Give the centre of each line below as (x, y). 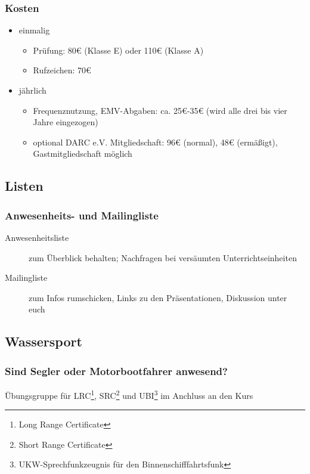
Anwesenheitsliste (37, 237)
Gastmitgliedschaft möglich (83, 154)
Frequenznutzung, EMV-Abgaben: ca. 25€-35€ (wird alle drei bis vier (160, 110)
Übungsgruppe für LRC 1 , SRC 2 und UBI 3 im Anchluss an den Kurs (129, 394)
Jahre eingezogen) (66, 122)
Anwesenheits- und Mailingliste (82, 215)
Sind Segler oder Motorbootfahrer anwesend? (116, 371)
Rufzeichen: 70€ (62, 70)
